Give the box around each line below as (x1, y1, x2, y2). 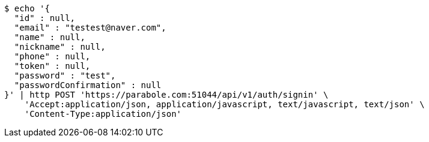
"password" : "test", (14, 71, 116, 80)
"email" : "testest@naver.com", (14, 23, 166, 32)
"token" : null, (14, 61, 91, 71)
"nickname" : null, (14, 42, 106, 52)
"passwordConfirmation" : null (14, 80, 162, 90)
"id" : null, (14, 13, 76, 23)
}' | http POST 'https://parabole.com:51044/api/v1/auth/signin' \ (4, 90, 329, 99)
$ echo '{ (4, 4, 50, 13)
